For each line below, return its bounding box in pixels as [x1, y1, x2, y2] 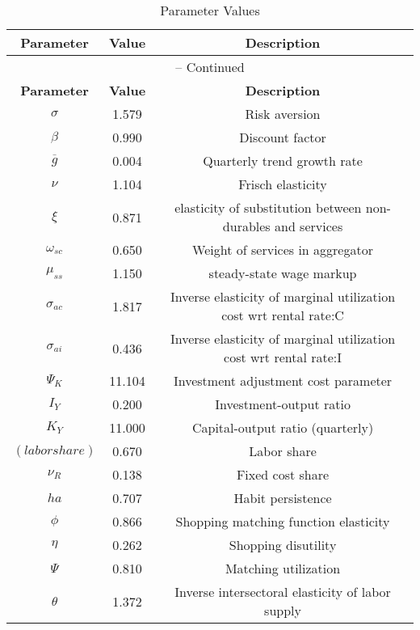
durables [222, 217, 271, 235]
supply [264, 601, 301, 619]
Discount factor [239, 128, 326, 146]
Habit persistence [233, 488, 332, 507]
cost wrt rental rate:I [224, 348, 342, 366]
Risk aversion [245, 104, 321, 123]
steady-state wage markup [208, 264, 357, 282]
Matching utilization [225, 559, 341, 577]
